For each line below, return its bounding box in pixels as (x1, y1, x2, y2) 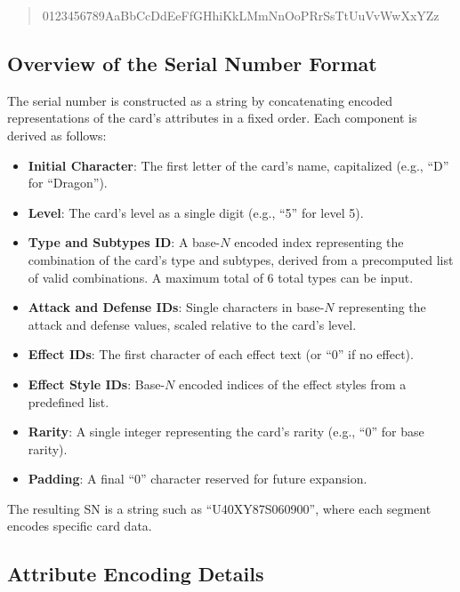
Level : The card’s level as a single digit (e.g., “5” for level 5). (28, 203, 364, 221)
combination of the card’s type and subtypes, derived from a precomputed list (28, 250, 454, 268)
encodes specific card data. (7, 516, 152, 535)
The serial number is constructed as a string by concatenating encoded (7, 91, 392, 109)
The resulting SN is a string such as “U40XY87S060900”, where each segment (7, 499, 432, 517)
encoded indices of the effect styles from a (178, 374, 407, 393)
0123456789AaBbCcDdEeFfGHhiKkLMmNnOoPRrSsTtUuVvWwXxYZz (42, 6, 440, 24)
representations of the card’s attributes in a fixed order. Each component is (7, 108, 417, 127)
